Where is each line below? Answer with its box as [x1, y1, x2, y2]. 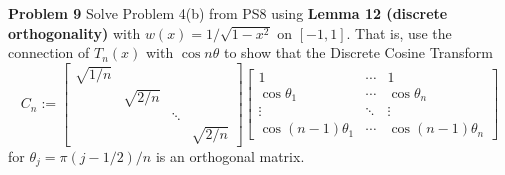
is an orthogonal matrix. [155, 145, 305, 166]
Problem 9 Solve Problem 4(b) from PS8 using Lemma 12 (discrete [8, 3, 448, 23]
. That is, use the [346, 22, 452, 43]
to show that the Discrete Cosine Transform [223, 42, 493, 63]
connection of [8, 42, 90, 63]
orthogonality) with [8, 22, 141, 43]
